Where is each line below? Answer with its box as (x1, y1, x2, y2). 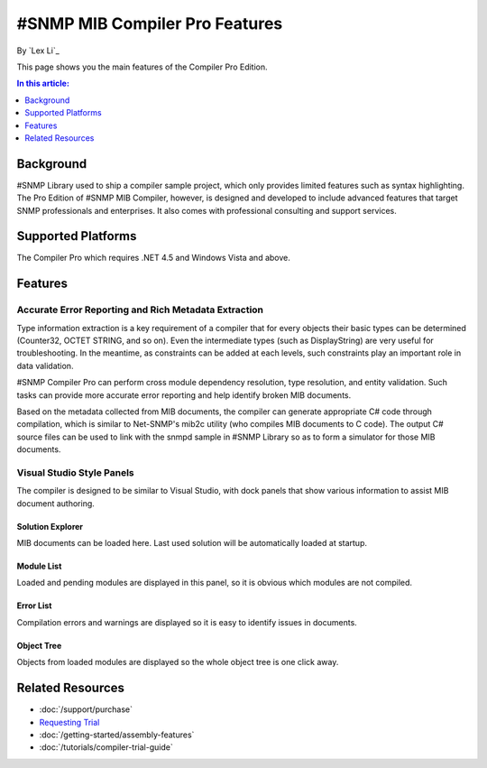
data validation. (16, 360, 74, 371)
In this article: (16, 78, 69, 89)
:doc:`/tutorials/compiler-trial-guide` (39, 742, 173, 753)
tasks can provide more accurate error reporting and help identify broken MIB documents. (16, 389, 352, 401)
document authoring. (16, 497, 95, 509)
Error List (16, 600, 52, 611)
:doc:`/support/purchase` (39, 704, 133, 715)
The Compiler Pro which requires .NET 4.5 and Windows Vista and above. (16, 253, 290, 264)
